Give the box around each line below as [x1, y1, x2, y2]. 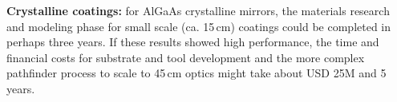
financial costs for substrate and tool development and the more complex [6, 49, 365, 65]
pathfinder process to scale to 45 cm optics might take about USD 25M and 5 [6, 65, 387, 81]
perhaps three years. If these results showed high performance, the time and [6, 33, 379, 50]
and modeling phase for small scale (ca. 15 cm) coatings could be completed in [6, 18, 391, 34]
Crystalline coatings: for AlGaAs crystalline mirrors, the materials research [6, 2, 390, 18]
